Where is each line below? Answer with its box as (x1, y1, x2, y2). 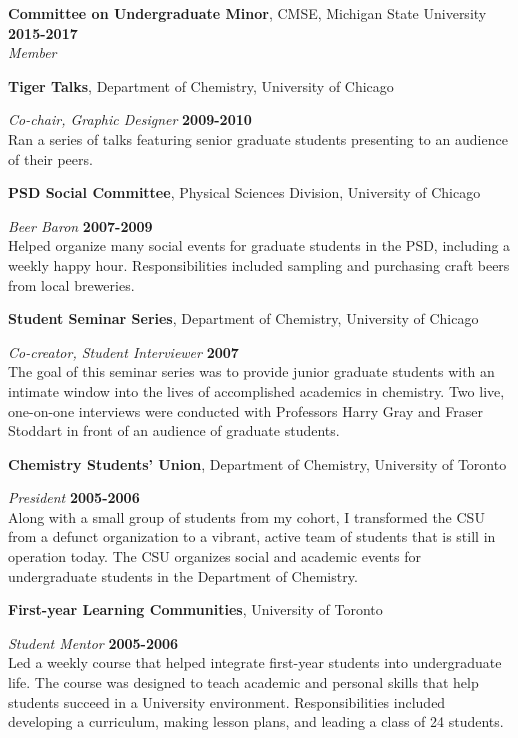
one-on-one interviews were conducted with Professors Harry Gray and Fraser (8, 400, 483, 421)
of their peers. (8, 148, 93, 169)
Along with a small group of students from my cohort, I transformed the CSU (8, 506, 485, 527)
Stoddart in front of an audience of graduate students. (8, 420, 340, 441)
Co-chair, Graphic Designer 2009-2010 (8, 109, 252, 130)
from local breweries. (8, 274, 135, 295)
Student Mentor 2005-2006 (8, 632, 179, 653)
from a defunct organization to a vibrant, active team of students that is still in (8, 526, 496, 547)
